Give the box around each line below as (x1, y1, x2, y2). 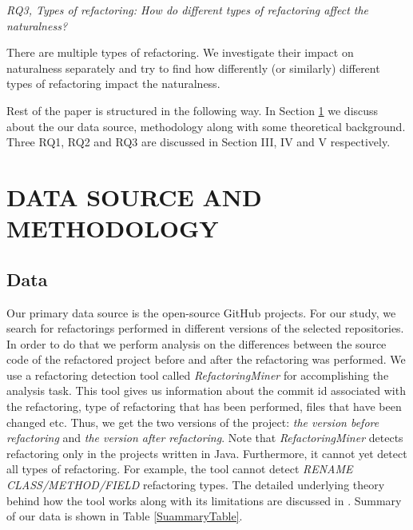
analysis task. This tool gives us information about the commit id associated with (6, 382, 406, 399)
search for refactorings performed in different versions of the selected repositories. (6, 320, 404, 337)
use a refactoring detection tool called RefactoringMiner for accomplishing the (6, 366, 389, 383)
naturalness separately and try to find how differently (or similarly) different (6, 59, 380, 76)
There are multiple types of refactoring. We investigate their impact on (6, 44, 354, 61)
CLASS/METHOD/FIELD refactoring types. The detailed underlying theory (6, 476, 385, 493)
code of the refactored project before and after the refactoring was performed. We (6, 351, 406, 368)
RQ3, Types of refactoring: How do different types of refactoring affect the (6, 2, 369, 18)
